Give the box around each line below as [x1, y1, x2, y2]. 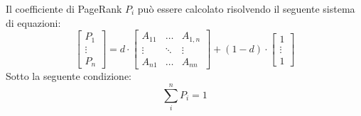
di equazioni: [6, 15, 61, 30]
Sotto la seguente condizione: [6, 69, 132, 83]
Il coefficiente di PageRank [6, 1, 122, 16]
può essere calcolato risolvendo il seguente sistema [137, 1, 355, 16]
